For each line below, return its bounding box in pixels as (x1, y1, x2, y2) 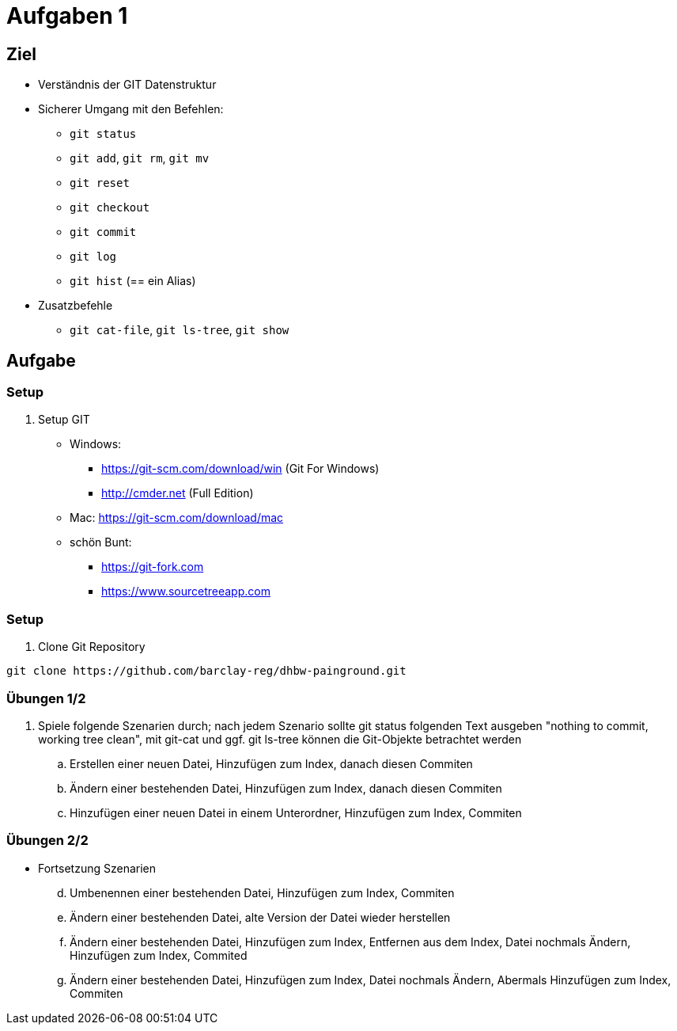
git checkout (70, 201, 150, 215)
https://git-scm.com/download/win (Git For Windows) (101, 462, 380, 476)
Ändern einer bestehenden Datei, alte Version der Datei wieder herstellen (70, 910, 451, 924)
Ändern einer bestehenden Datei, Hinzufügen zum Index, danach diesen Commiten (70, 781, 502, 795)
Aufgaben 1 (6, 2, 128, 29)
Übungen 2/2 (6, 832, 89, 849)
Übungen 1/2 (6, 690, 86, 706)
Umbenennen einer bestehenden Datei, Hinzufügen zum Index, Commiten (70, 885, 455, 900)
